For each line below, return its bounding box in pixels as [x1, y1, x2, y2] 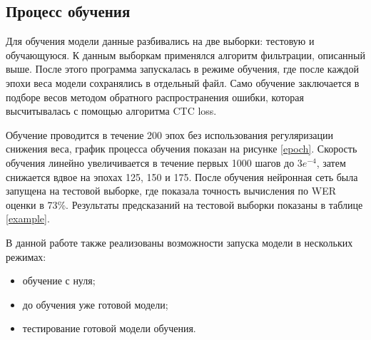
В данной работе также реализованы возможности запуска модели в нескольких [6, 235, 353, 249]
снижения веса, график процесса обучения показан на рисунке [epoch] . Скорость [6, 141, 357, 156]
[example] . [6, 211, 50, 226]
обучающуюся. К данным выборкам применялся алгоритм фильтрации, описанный [6, 47, 366, 62]
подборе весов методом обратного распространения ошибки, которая [6, 89, 304, 104]
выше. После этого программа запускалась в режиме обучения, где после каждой [6, 61, 359, 76]
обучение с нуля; [22, 273, 96, 288]
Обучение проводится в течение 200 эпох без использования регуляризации [6, 127, 334, 142]
